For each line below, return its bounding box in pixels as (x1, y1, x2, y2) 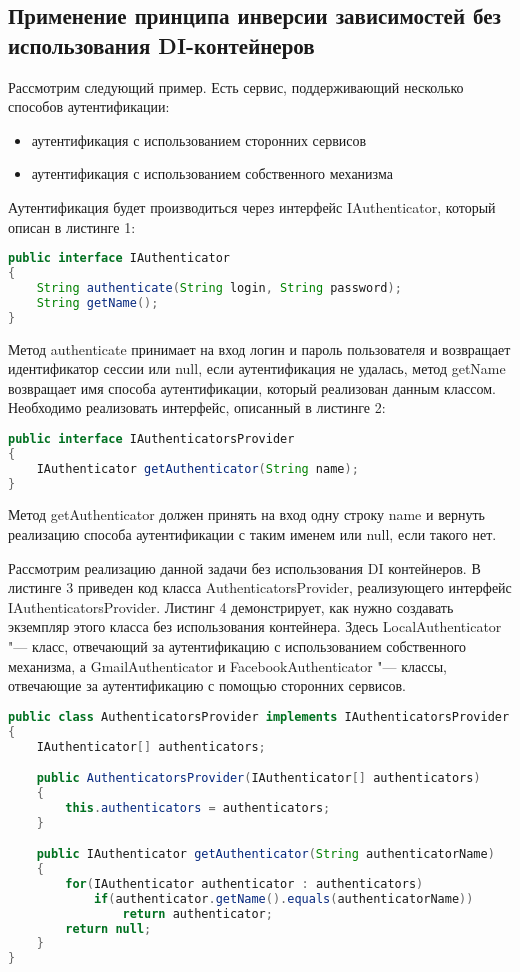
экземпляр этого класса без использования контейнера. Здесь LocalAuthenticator (8, 616, 502, 637)
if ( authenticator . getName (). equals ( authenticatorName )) (93, 891, 474, 906)
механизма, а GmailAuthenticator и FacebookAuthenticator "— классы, (8, 655, 447, 676)
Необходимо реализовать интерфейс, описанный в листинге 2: (8, 397, 386, 418)
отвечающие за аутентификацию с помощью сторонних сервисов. (8, 675, 406, 696)
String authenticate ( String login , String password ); (36, 280, 402, 295)
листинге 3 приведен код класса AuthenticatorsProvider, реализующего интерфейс (8, 577, 512, 598)
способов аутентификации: (8, 96, 170, 117)
